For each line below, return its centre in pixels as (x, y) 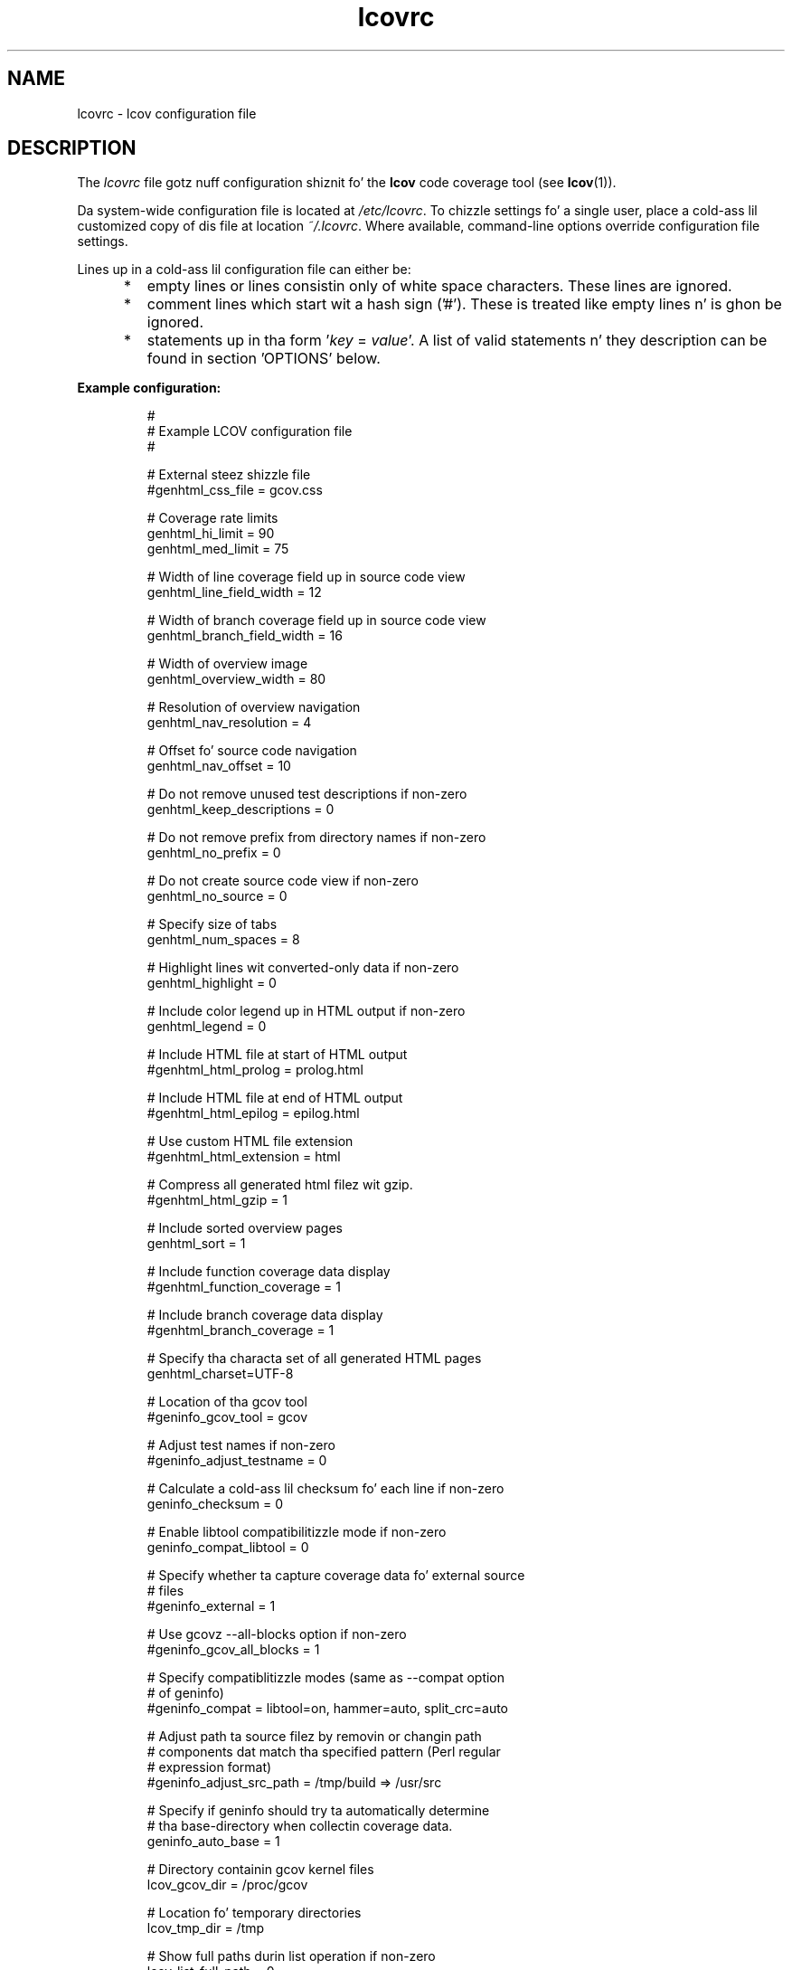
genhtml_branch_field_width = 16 (245, 636)
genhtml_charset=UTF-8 (220, 1374)
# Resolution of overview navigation (254, 707)
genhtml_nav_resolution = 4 (229, 723)
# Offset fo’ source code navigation (252, 751)
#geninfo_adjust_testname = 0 (237, 1461)
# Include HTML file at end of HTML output (275, 1098)
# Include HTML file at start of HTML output (277, 1055)
